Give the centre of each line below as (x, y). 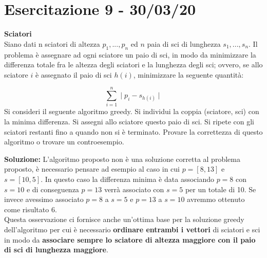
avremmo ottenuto (216, 199)
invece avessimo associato (44, 199)
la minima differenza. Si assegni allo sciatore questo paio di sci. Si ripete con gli (129, 122)
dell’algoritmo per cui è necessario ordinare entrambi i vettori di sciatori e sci (132, 229)
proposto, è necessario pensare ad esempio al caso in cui (92, 169)
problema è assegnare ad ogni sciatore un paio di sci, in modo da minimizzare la (130, 54)
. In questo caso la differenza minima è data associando (127, 179)
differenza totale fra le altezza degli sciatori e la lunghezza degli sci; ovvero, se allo (133, 64)
